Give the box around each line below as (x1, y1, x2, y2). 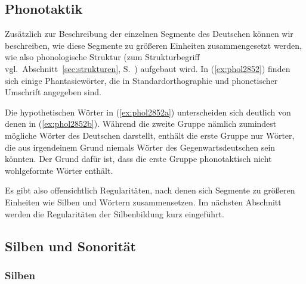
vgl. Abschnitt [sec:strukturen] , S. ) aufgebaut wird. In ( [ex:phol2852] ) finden (5, 62, 290, 74)
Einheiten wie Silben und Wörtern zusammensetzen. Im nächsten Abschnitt (5, 195, 282, 208)
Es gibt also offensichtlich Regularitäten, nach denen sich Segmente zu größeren (5, 184, 295, 196)
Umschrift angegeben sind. (5, 86, 101, 98)
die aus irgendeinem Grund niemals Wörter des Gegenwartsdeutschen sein (5, 141, 276, 153)
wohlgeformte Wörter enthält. (5, 164, 113, 176)
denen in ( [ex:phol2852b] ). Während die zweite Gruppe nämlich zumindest (5, 117, 277, 130)
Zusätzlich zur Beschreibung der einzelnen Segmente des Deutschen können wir (5, 27, 293, 40)
